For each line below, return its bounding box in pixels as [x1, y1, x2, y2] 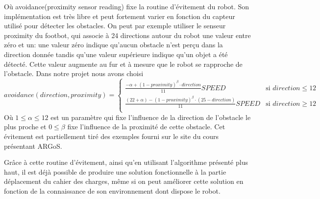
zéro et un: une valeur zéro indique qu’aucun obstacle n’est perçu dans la [4, 40, 223, 50]
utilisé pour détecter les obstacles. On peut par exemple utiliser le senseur [4, 20, 226, 31]
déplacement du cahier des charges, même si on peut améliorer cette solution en [4, 176, 244, 186]
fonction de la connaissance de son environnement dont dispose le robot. [4, 185, 221, 196]
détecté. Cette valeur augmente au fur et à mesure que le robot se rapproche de [4, 59, 243, 69]
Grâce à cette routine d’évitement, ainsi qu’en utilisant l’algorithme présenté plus [4, 157, 248, 167]
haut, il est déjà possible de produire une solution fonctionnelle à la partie [4, 166, 226, 177]
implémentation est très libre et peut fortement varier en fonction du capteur [4, 11, 235, 21]
